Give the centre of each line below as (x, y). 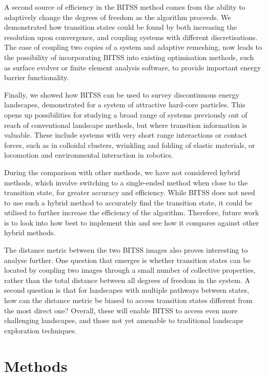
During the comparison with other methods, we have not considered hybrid (122, 172)
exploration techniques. (40, 330)
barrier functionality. (37, 77)
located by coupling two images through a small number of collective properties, (130, 270)
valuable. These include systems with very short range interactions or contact (126, 135)
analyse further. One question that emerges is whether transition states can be (127, 260)
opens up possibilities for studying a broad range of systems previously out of (126, 114)
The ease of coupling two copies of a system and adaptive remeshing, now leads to (133, 47)
